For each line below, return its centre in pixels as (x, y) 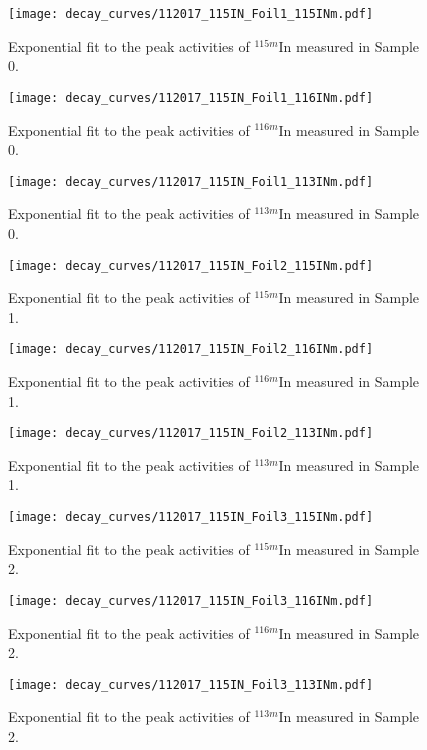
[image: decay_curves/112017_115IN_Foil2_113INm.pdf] (191, 433)
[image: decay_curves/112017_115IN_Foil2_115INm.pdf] (191, 265)
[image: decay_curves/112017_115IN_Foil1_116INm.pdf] (191, 97)
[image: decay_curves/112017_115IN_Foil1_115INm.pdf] (191, 14)
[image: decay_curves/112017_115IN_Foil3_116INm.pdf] (191, 600)
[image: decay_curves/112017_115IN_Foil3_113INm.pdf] (191, 684)
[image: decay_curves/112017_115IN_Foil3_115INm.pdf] (191, 517)
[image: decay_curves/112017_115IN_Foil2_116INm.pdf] (191, 349)
